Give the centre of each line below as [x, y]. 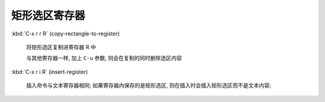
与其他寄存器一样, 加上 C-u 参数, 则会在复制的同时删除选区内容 [104, 58]
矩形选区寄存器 [48, 16]
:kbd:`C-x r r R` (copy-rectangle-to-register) [66, 34]
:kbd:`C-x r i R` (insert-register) [50, 71]
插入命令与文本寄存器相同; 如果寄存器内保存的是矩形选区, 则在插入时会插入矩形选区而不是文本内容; [149, 85]
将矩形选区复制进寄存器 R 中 [61, 47]
